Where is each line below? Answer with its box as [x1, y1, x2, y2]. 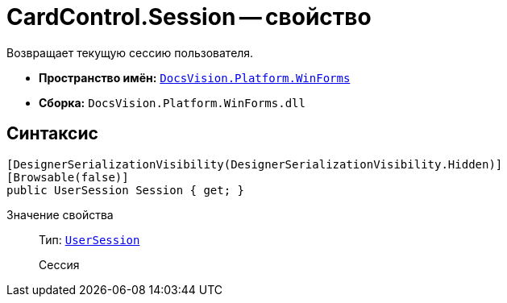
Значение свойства [6, 207, 114, 222]
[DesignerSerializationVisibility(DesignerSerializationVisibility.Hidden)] [6, 157, 503, 171]
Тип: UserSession [39, 232, 140, 247]
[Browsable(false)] [6, 170, 129, 184]
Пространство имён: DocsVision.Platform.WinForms [39, 70, 351, 85]
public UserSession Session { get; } [6, 183, 245, 197]
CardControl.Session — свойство [6, 3, 372, 31]
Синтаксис [6, 123, 98, 144]
